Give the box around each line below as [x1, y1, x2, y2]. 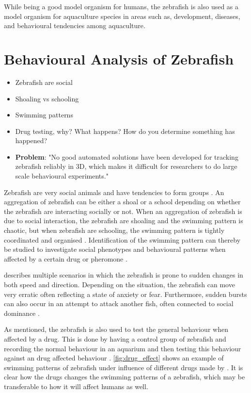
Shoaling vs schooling [15, 93, 79, 103]
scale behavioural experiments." [15, 171, 109, 181]
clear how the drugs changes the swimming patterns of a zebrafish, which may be [4, 372, 245, 382]
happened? [15, 135, 47, 146]
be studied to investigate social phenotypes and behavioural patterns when [4, 244, 226, 254]
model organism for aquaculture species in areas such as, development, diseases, [4, 11, 240, 21]
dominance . [4, 308, 40, 318]
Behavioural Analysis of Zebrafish [4, 49, 234, 68]
